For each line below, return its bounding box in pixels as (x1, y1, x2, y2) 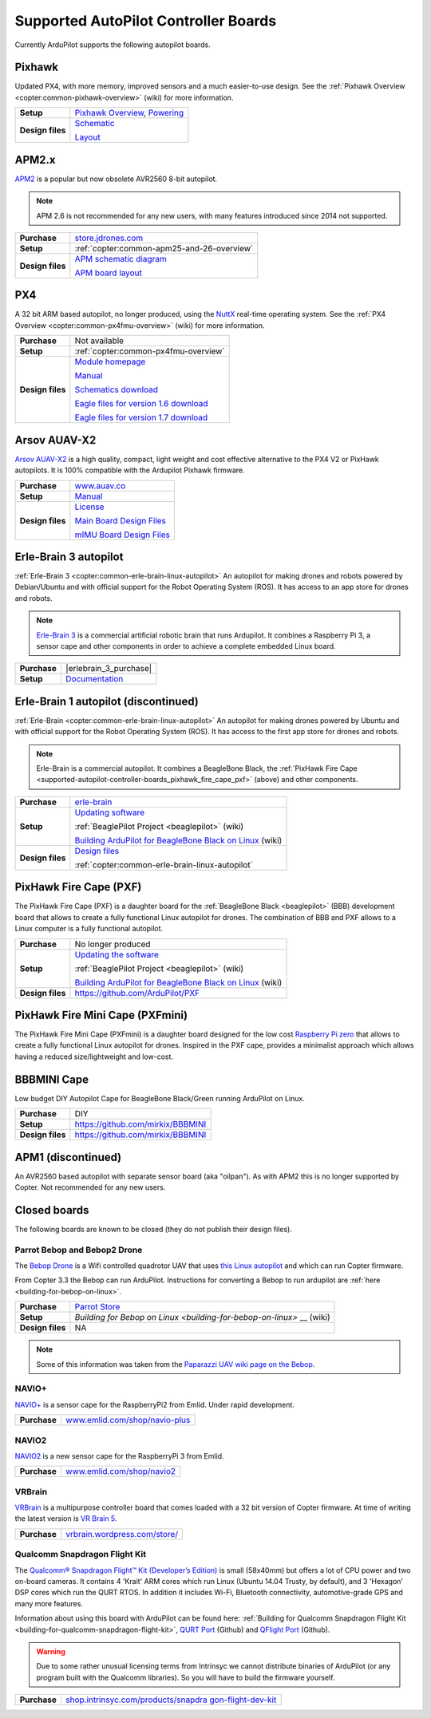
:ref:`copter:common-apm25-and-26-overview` (74, 243, 254, 254)
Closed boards (14, 1203, 89, 1217)
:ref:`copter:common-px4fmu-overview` (74, 346, 225, 357)
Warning (36, 1646, 65, 1656)
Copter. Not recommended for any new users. (14, 1183, 166, 1192)
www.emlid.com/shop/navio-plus (65, 1415, 191, 1426)
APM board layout (74, 267, 143, 278)
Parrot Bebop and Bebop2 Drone (14, 1244, 143, 1255)
